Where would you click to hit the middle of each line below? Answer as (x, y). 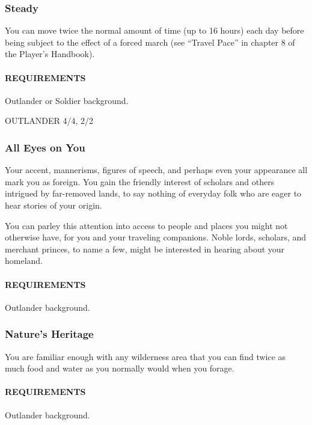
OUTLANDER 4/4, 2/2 (49, 121)
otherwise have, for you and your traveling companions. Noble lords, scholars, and (156, 237)
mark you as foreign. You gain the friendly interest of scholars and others (140, 181)
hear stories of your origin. (54, 205)
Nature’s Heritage (49, 334)
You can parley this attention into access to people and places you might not (146, 225)
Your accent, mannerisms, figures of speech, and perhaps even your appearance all (156, 170)
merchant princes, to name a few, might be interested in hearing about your (145, 249)
